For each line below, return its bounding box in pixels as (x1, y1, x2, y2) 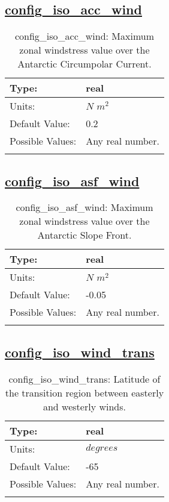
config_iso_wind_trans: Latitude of (8, 371, 161, 386)
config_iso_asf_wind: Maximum (16, 200, 153, 215)
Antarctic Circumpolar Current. (17, 57, 152, 71)
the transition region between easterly (5, 385, 164, 400)
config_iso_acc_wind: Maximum (14, 29, 155, 43)
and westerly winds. (43, 399, 126, 413)
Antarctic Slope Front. (37, 228, 132, 242)
